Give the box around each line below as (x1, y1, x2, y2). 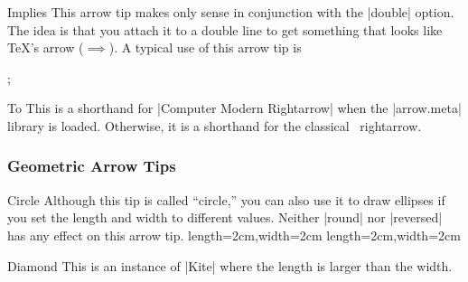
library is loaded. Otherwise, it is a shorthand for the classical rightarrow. (7, 116, 422, 135)
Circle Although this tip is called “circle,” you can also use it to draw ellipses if (7, 190, 445, 209)
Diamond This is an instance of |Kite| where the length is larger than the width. (7, 256, 453, 275)
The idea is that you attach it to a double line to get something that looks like (7, 20, 443, 39)
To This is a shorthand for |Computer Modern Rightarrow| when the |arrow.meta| (7, 99, 462, 117)
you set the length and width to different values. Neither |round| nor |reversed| (7, 208, 443, 227)
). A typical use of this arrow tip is (108, 38, 302, 57)
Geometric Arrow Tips (7, 155, 176, 177)
